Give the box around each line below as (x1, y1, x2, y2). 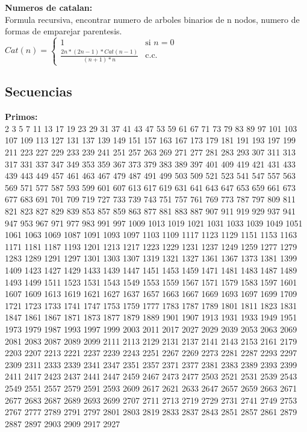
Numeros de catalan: (5, 1, 93, 13)
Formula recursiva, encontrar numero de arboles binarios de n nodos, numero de (5, 13, 300, 25)
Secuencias (5, 82, 72, 101)
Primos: (5, 110, 38, 123)
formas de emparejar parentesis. (5, 25, 122, 37)
